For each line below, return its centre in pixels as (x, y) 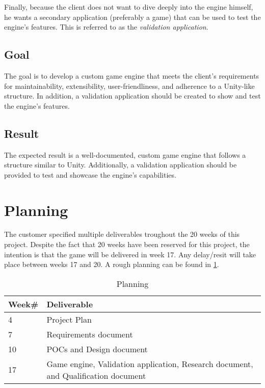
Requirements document (90, 334)
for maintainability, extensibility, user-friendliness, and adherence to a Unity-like (129, 86)
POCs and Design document (97, 349)
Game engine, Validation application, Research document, (150, 363)
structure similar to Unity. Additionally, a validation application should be (121, 165)
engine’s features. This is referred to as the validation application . (106, 27)
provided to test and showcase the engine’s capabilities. (90, 174)
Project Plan (69, 319)
